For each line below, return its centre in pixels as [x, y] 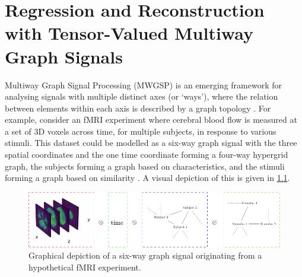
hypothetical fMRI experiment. [85, 267]
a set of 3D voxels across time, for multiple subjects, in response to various [141, 131]
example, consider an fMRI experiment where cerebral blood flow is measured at [151, 120]
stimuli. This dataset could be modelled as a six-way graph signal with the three [151, 143]
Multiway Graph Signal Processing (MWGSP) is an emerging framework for [143, 85]
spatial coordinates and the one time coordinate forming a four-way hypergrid [147, 155]
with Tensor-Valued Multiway [129, 33]
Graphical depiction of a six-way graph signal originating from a [145, 255]
